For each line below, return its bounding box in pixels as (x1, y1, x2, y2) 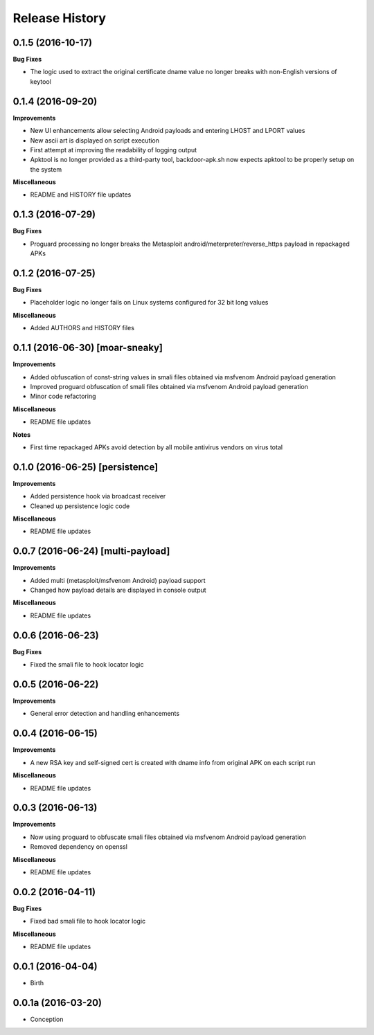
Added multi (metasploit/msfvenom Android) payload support (30, 576, 206, 584)
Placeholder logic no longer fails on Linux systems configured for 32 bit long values (30, 298, 269, 307)
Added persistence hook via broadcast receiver (30, 492, 166, 501)
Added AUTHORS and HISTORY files (30, 324, 135, 332)
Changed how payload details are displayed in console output (30, 586, 207, 595)
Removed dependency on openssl (30, 843, 128, 851)
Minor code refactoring (30, 392, 96, 401)
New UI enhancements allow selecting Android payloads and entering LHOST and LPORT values (30, 127, 305, 135)
